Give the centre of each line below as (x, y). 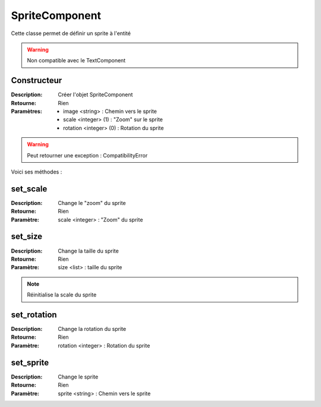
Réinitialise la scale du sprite (62, 295)
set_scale (29, 189)
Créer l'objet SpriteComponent (95, 94)
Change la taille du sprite (88, 251)
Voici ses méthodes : (37, 172)
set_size (27, 237)
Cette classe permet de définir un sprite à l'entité (71, 33)
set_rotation (34, 315)
